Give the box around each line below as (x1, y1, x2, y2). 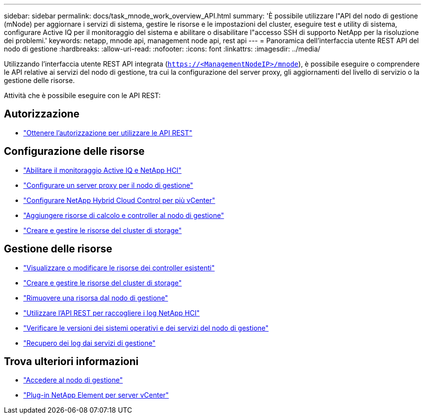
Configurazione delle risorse (4, 145, 145, 158)
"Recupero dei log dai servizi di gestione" (23, 338, 156, 347)
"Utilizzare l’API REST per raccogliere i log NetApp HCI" (23, 308, 200, 317)
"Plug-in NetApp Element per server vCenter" (23, 391, 169, 400)
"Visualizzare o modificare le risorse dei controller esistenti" (23, 263, 215, 272)
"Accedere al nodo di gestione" (23, 376, 123, 385)
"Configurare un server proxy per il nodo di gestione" (23, 181, 194, 189)
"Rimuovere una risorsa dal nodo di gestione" (23, 293, 168, 302)
